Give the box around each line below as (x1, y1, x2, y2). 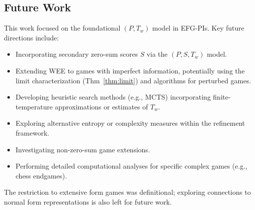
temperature (15, 101, 53, 111)
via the (146, 49, 168, 59)
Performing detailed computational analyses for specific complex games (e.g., (15, 161, 248, 171)
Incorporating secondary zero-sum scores (15, 49, 138, 59)
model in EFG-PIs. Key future (152, 23, 245, 33)
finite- (213, 92, 231, 102)
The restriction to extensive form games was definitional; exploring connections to (4, 187, 251, 197)
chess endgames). (15, 170, 67, 180)
